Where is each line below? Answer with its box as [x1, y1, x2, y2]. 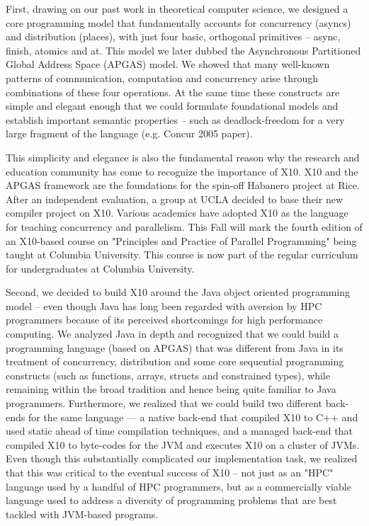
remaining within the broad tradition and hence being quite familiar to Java [6, 382, 336, 396]
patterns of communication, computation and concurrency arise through [6, 70, 318, 85]
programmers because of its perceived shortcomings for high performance [6, 312, 323, 327]
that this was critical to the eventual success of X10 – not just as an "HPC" [6, 465, 334, 479]
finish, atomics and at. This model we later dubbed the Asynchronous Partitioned [6, 42, 361, 57]
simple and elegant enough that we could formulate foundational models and [6, 98, 339, 113]
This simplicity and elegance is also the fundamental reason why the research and [6, 149, 360, 164]
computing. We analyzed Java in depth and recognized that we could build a [6, 326, 339, 341]
